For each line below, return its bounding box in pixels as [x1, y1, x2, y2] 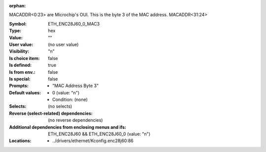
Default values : [9, 90, 41, 95]
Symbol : [9, 21, 27, 27]
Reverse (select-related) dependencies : [9, 110, 93, 116]
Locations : [9, 138, 32, 144]
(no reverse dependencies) [48, 117, 103, 123]
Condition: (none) [52, 96, 88, 103]
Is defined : [9, 62, 32, 68]
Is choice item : [9, 55, 40, 61]
